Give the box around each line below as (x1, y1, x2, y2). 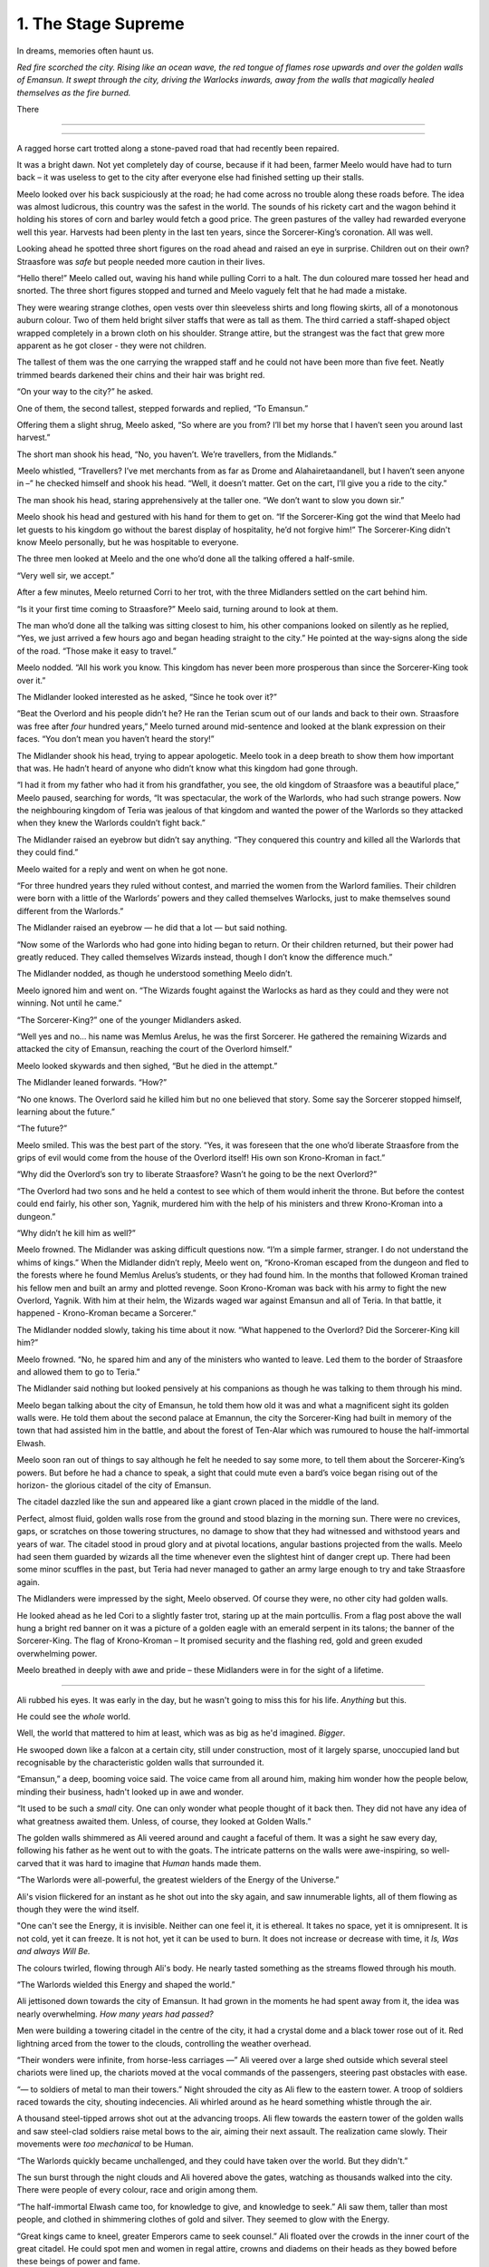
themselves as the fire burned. (16, 87, 131, 98)
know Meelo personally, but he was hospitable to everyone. (16, 537, 239, 548)
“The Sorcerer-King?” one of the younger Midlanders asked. (16, 1014, 242, 1025)
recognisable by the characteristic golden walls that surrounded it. (16, 1757, 264, 1768)
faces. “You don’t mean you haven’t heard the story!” (16, 734, 215, 744)
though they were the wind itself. (16, 1903, 139, 1914)
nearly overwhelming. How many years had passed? (16, 2009, 214, 2019)
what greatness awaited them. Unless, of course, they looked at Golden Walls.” (16, 1815, 312, 1826)
